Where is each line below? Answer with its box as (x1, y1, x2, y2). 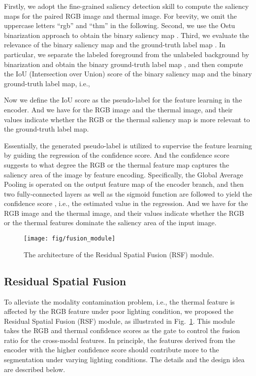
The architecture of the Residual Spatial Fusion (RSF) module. (24, 249, 214, 259)
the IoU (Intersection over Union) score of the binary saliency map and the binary (4, 68, 252, 79)
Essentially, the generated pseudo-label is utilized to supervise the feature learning (4, 140, 252, 150)
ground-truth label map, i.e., (4, 78, 90, 88)
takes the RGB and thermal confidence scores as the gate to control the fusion (4, 325, 240, 336)
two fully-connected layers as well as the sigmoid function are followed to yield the (4, 188, 252, 199)
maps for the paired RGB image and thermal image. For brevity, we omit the (4, 10, 237, 21)
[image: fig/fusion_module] (24, 235, 116, 242)
